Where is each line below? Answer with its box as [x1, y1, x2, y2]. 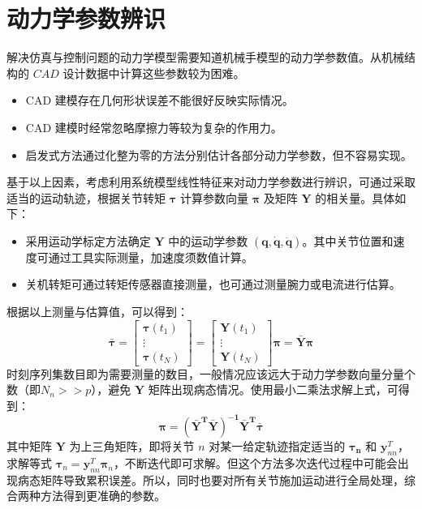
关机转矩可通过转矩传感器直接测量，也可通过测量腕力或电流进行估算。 [25, 276, 401, 293]
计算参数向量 [179, 189, 248, 206]
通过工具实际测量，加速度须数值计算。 [48, 248, 253, 265]
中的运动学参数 [168, 232, 248, 249]
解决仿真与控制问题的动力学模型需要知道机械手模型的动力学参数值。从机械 [6, 49, 404, 66]
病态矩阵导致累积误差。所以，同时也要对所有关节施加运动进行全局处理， [17, 471, 404, 488]
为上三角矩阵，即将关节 [69, 438, 195, 455]
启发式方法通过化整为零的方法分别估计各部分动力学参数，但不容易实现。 [25, 146, 412, 163]
